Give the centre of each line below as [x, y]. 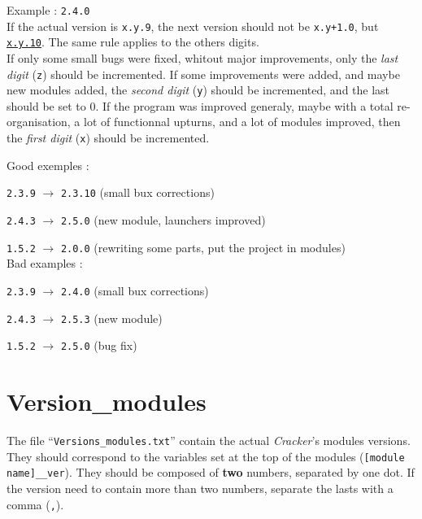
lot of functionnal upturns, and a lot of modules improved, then [242, 122]
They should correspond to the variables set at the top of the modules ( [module [206, 456]
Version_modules [107, 401]
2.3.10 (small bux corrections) [137, 192]
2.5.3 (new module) [111, 318]
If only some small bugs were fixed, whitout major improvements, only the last [202, 57]
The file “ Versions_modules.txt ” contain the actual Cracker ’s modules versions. [209, 440]
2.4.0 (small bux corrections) [135, 290]
